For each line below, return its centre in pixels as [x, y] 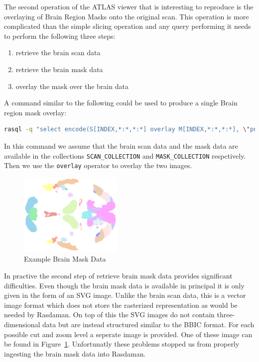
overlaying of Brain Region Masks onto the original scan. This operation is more [127, 16]
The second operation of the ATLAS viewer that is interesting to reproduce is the [129, 6]
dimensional [22, 324]
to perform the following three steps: [60, 36]
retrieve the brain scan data [58, 52]
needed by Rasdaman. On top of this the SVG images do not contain [109, 315]
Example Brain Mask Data [65, 259]
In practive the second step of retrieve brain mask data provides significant [118, 276]
